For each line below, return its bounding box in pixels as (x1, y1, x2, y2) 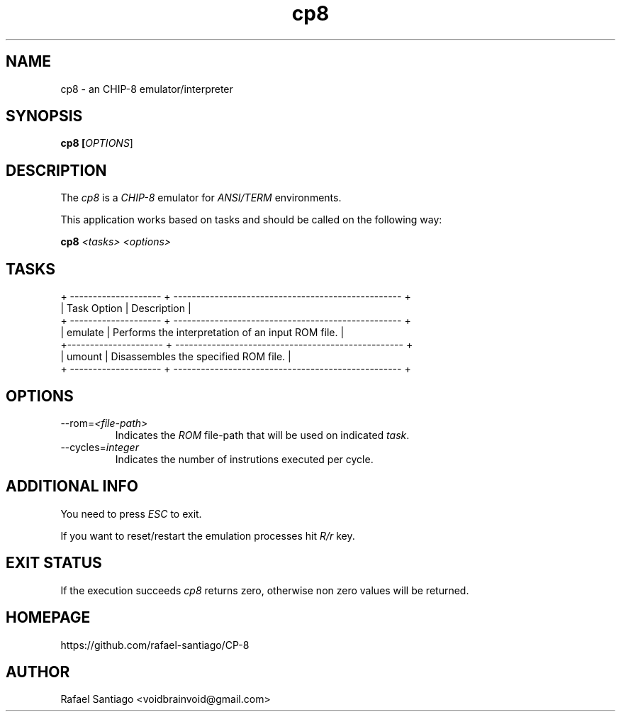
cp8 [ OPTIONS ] (60, 137, 133, 150)
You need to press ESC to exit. (60, 507, 202, 520)
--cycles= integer (60, 440, 139, 453)
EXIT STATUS (6, 554, 102, 572)
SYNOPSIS (6, 107, 83, 126)
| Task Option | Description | (60, 302, 191, 315)
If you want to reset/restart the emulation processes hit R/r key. (60, 529, 355, 542)
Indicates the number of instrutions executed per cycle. (115, 452, 374, 465)
